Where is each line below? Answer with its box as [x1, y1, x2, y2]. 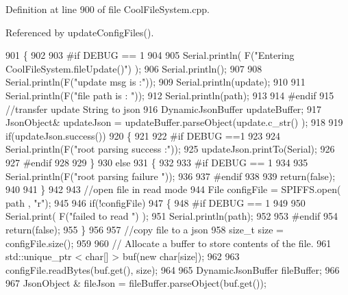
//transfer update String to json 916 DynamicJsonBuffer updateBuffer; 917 [5, 101, 321, 116]
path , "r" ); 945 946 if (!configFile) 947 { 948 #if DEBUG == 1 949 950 [5, 195, 306, 209]
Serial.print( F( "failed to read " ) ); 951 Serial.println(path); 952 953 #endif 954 [5, 209, 338, 223]
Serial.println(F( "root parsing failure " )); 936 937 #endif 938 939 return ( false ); [5, 168, 336, 183]
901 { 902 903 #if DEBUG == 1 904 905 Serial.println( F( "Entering [5, 48, 295, 62]
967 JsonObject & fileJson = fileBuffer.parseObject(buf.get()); [5, 276, 266, 290]
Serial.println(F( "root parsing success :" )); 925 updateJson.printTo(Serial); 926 [5, 142, 335, 156]
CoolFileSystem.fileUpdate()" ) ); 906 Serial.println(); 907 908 [5, 61, 262, 75]
